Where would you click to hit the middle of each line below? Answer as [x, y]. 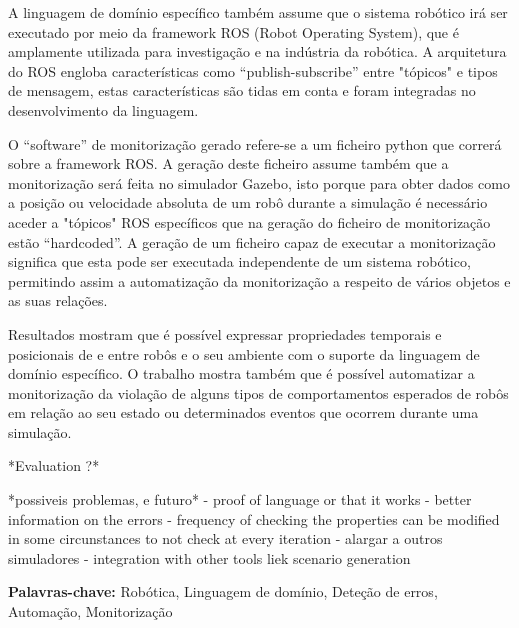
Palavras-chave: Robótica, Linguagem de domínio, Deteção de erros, [223, 591]
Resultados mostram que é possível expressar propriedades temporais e [225, 333]
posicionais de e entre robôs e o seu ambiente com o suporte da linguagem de [244, 353]
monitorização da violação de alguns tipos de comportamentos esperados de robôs [258, 392]
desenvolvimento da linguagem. [103, 109]
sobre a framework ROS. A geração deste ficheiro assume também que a [228, 163]
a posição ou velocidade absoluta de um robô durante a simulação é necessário [248, 202]
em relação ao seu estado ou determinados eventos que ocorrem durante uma [243, 412]
